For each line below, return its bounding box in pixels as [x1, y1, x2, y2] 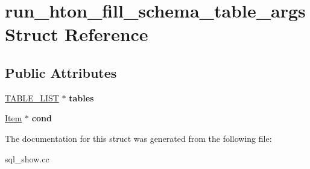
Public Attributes [5, 63, 117, 81]
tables [69, 91, 94, 104]
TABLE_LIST [5, 91, 59, 104]
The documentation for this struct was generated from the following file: [5, 132, 272, 144]
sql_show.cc [5, 152, 49, 165]
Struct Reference [5, 22, 148, 46]
